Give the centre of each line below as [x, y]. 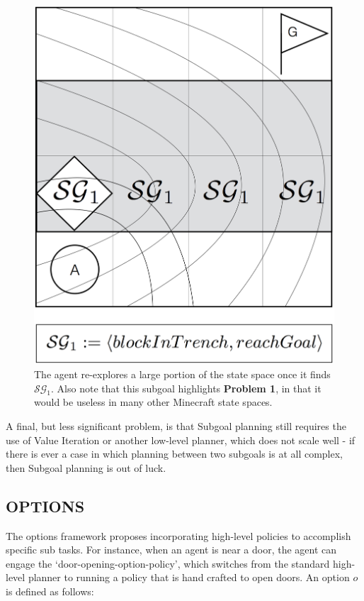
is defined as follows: [50, 591]
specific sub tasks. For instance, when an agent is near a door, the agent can [171, 550]
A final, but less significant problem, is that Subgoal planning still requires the [176, 426]
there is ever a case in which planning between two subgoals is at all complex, [175, 454]
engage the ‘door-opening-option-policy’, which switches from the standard [168, 563]
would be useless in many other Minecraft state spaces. [153, 402]
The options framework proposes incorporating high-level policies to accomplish [178, 535]
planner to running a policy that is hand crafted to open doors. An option [189, 577]
